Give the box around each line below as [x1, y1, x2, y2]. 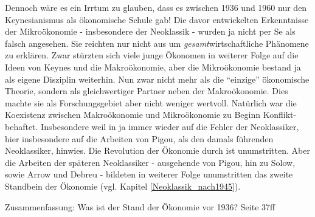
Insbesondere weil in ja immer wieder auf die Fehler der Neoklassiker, [41, 120, 299, 133]
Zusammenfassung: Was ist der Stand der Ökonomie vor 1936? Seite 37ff [5, 200, 275, 213]
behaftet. [5, 120, 38, 133]
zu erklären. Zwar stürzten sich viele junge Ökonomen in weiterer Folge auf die [5, 49, 299, 61]
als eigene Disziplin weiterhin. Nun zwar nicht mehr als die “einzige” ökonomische [5, 72, 310, 85]
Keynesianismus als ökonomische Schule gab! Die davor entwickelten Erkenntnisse [5, 13, 309, 26]
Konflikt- [263, 108, 297, 121]
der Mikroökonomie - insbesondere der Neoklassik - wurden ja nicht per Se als [5, 25, 296, 38]
